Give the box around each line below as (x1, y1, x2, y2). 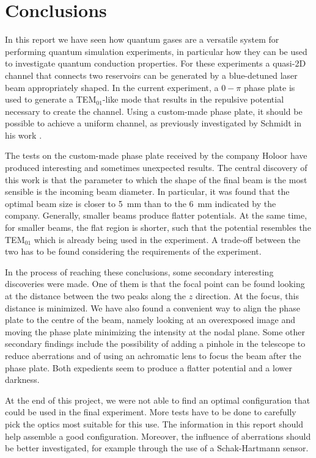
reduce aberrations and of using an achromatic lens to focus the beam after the (5, 349, 301, 362)
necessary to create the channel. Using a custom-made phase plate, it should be (5, 104, 303, 117)
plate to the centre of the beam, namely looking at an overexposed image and (5, 313, 295, 326)
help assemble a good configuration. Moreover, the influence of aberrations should (5, 429, 311, 442)
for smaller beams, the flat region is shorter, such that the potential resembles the (5, 221, 311, 234)
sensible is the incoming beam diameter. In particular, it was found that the (5, 185, 290, 198)
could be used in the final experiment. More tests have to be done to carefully (5, 405, 296, 418)
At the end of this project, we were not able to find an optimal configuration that (5, 393, 310, 406)
